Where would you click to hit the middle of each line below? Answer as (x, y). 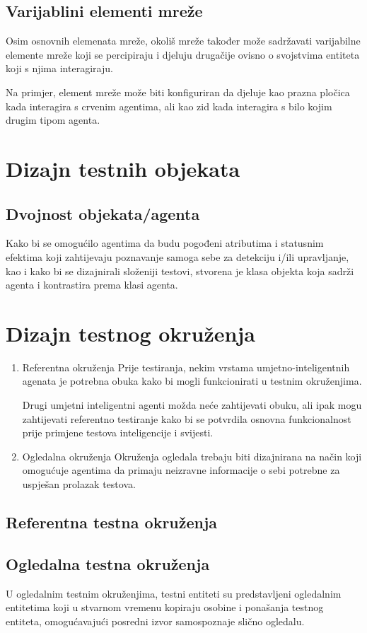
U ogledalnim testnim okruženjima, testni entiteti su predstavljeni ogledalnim (174, 593)
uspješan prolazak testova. (79, 484)
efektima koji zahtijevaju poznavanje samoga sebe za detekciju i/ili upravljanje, (177, 256)
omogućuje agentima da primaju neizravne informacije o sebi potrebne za (181, 470)
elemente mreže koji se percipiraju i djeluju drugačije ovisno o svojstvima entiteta (183, 54)
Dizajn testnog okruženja (130, 333)
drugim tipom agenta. (53, 120)
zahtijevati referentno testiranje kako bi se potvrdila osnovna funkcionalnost (187, 418)
